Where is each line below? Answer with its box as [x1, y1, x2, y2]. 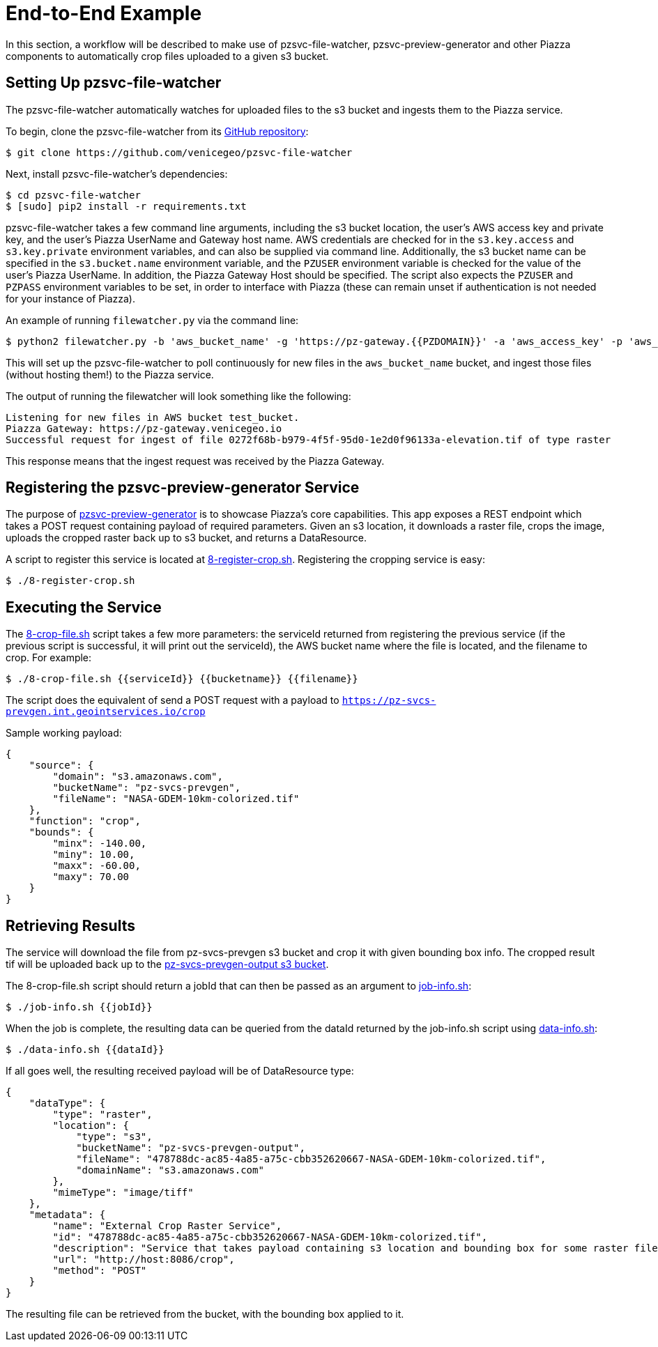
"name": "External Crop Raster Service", [52, 1220, 282, 1232]
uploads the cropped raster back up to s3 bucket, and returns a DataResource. [6, 532, 367, 544]
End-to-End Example [6, 1, 202, 25]
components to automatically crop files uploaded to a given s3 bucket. [6, 49, 329, 62]
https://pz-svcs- [342, 695, 436, 707]
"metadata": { [29, 1209, 106, 1221]
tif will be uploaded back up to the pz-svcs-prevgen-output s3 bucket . [6, 958, 329, 971]
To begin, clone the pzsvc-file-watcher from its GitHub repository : [6, 125, 309, 137]
